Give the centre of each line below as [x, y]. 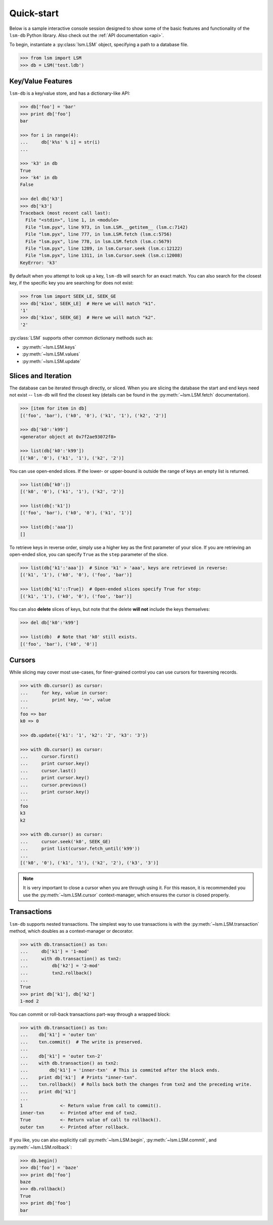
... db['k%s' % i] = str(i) [60, 142]
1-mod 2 [29, 1001]
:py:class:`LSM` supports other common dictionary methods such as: [81, 338]
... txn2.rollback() [56, 973]
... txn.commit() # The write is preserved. [81, 1042]
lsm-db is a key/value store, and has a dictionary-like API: [70, 93]
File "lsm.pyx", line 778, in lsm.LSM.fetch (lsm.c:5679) [99, 241]
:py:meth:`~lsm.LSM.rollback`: [41, 1147]
